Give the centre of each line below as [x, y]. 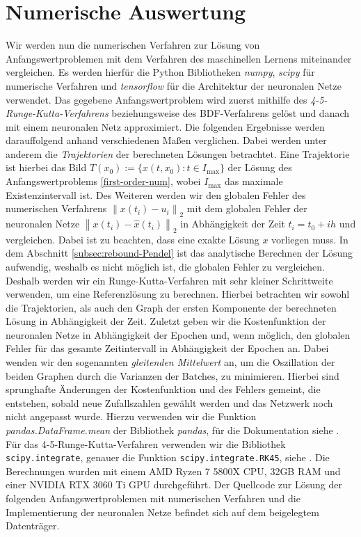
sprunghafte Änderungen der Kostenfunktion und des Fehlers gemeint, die [163, 389]
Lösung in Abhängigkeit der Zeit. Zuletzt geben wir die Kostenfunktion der [166, 321]
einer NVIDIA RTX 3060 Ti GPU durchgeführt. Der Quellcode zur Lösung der [174, 484]
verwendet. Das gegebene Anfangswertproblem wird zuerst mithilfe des [157, 99]
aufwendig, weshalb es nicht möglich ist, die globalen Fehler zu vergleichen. [165, 266]
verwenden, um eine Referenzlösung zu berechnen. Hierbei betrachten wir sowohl [178, 294]
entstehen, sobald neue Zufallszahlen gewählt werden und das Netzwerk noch [169, 402]
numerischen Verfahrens [56, 208]
